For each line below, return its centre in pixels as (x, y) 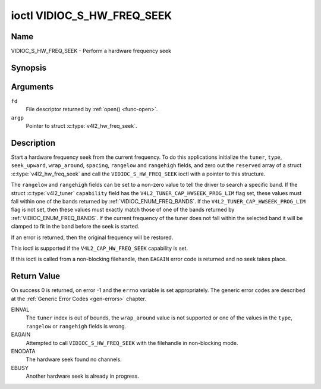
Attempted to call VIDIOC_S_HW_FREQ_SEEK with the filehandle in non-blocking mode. (132, 343)
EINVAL (20, 310)
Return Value (36, 276)
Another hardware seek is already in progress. (82, 376)
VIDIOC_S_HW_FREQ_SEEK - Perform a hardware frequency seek (91, 51)
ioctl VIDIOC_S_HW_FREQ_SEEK (92, 15)
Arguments (32, 87)
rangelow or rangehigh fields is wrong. (76, 326)
